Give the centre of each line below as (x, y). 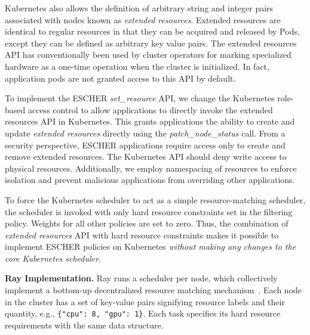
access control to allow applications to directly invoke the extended (150, 109)
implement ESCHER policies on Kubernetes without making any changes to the (151, 246)
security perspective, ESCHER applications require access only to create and (145, 145)
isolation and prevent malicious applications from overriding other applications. (150, 180)
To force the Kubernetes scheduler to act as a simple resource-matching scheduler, (155, 199)
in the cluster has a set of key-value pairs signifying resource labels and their (145, 301)
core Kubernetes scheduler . (53, 258)
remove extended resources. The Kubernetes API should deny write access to (146, 156)
